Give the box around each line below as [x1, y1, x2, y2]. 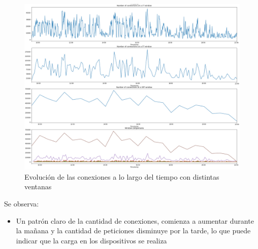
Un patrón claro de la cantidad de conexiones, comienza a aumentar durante [16, 215, 254, 226]
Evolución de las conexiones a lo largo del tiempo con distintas [24, 171, 219, 182]
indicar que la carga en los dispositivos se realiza [16, 235, 167, 245]
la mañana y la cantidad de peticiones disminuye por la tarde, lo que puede [16, 225, 251, 236]
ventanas [24, 181, 52, 192]
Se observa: [4, 198, 39, 209]
